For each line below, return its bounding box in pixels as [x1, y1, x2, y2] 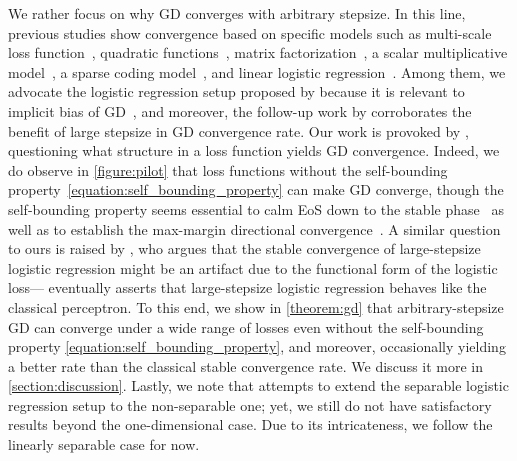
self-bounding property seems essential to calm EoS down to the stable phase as [8, 198, 504, 219]
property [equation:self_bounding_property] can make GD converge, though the [8, 179, 504, 200]
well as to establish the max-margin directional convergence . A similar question [8, 218, 501, 239]
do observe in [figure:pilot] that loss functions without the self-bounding [8, 159, 448, 180]
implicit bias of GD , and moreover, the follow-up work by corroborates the [8, 100, 472, 121]
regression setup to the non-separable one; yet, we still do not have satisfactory [8, 394, 492, 415]
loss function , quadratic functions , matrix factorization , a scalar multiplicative [8, 42, 508, 63]
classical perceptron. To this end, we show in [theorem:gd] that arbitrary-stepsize [8, 296, 504, 317]
